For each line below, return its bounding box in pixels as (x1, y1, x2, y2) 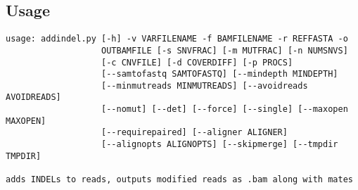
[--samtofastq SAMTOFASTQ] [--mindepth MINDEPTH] (101, 69, 338, 80)
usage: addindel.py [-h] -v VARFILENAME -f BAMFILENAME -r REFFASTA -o (6, 34, 348, 44)
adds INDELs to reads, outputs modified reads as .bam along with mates (6, 175, 353, 185)
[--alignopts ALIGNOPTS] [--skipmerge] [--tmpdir (101, 139, 338, 150)
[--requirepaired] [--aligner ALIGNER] (101, 127, 288, 138)
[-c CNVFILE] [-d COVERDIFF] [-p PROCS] (101, 57, 293, 68)
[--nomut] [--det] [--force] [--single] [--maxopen (101, 104, 348, 115)
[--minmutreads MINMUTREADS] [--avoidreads (101, 80, 308, 91)
